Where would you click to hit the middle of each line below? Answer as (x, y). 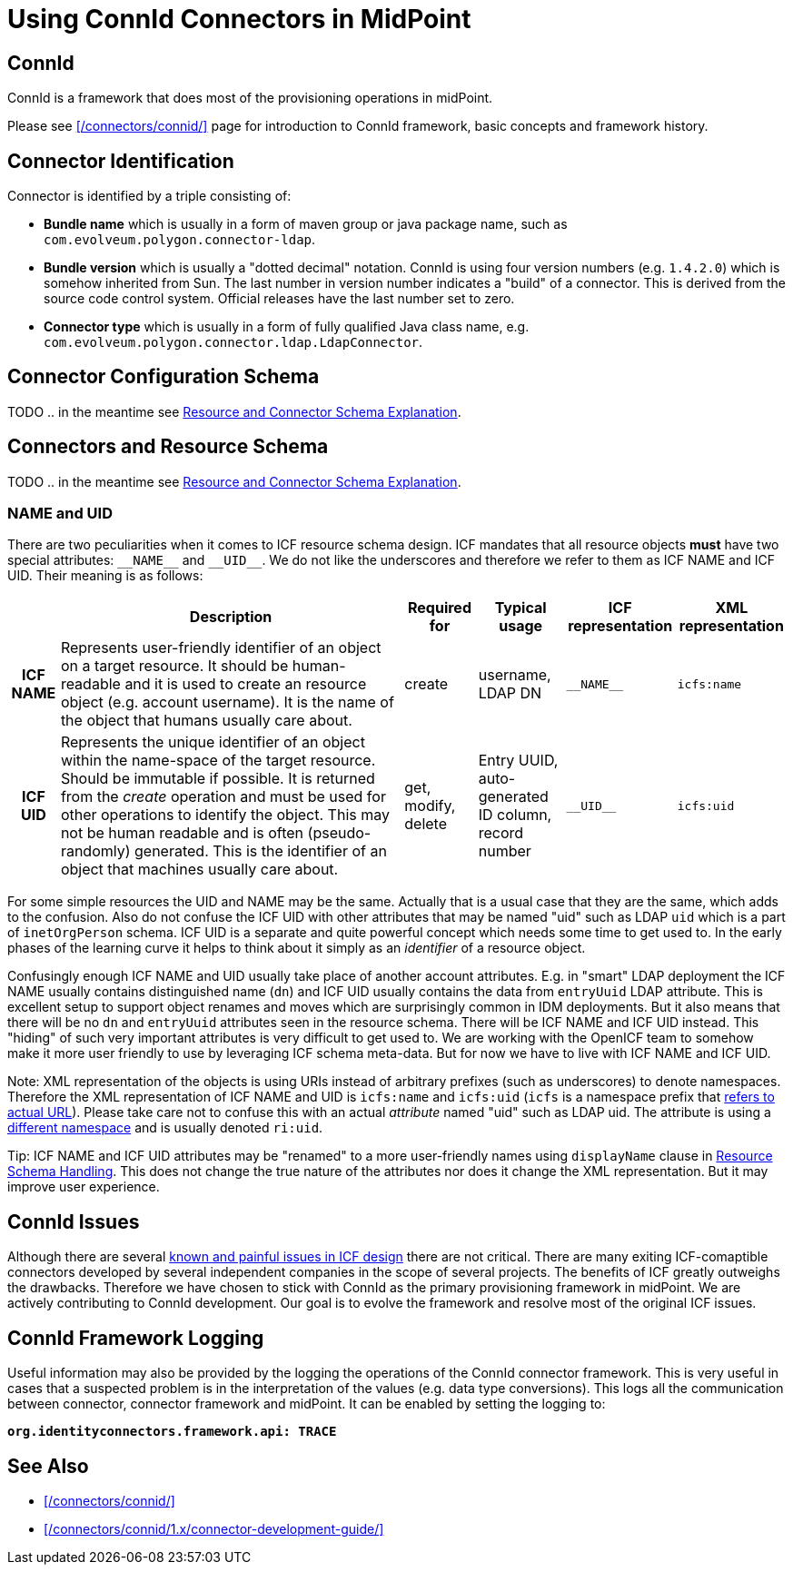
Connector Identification (121, 161)
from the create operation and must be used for (223, 797)
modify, (430, 806)
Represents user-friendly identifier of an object (221, 648)
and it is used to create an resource (246, 684)
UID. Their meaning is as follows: (105, 576)
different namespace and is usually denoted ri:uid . (165, 1128)
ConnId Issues (74, 1221)
